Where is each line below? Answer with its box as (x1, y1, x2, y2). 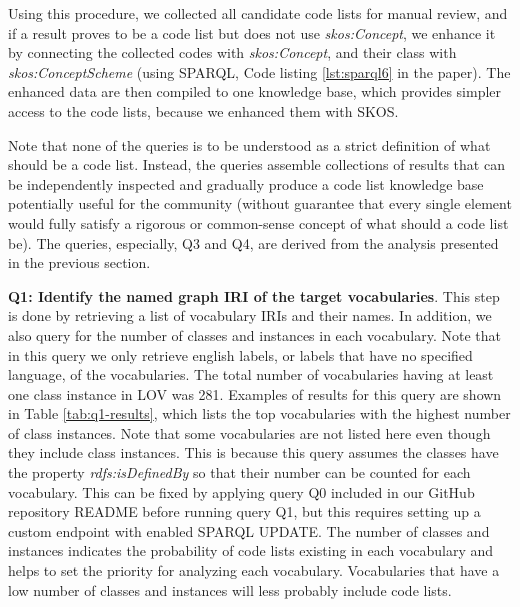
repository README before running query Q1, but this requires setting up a (8, 501, 481, 522)
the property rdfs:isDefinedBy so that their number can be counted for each (8, 462, 471, 483)
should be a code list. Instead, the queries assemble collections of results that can (8, 154, 505, 175)
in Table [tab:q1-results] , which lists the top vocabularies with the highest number (8, 403, 511, 424)
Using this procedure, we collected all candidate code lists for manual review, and (8, 3, 508, 23)
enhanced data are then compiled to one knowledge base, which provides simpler (8, 81, 502, 102)
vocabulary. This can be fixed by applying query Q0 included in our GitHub (8, 481, 475, 502)
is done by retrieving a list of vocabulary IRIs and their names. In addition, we (8, 305, 492, 326)
